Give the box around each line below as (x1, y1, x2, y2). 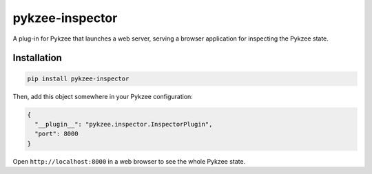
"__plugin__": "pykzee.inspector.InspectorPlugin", (34, 120, 213, 128)
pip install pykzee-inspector (27, 74, 130, 83)
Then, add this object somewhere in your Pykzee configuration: (12, 92, 193, 100)
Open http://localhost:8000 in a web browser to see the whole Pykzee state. (12, 157, 246, 165)
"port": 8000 (34, 130, 79, 138)
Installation (12, 52, 62, 64)
